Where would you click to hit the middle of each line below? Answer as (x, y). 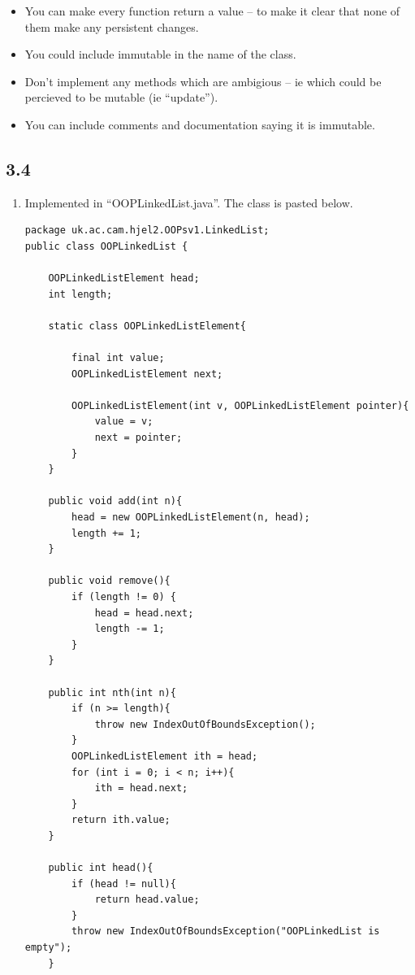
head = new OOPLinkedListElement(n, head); (191, 518)
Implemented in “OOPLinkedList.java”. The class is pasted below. (189, 202)
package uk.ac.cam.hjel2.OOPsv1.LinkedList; (147, 231)
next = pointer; (138, 438)
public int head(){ (101, 868)
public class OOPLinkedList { (106, 246)
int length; (80, 294)
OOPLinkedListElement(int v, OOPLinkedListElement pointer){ (240, 405)
